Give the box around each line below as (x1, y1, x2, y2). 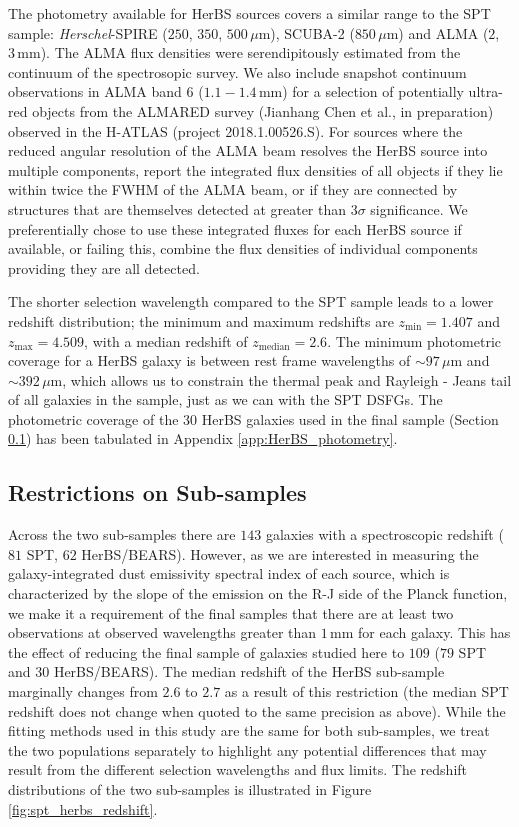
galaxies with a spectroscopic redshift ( (265, 524, 504, 545)
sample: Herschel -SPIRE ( (8, 22, 168, 43)
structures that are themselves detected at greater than (8, 198, 347, 219)
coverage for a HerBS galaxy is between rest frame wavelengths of (8, 350, 411, 371)
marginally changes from (8, 681, 158, 702)
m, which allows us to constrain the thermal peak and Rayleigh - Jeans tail (50, 369, 512, 390)
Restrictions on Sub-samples (8, 477, 307, 508)
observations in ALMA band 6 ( (8, 81, 204, 102)
